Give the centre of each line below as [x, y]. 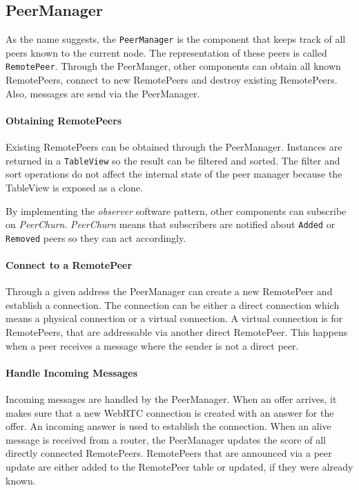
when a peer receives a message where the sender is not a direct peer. [152, 345]
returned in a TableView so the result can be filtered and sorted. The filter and [173, 160]
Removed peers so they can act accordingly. [96, 237]
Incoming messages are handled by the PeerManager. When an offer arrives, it [171, 399]
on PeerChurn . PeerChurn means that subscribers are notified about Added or [171, 224]
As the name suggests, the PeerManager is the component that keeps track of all [176, 39]
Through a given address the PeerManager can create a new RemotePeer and [169, 291]
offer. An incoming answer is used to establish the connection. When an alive [168, 426]
